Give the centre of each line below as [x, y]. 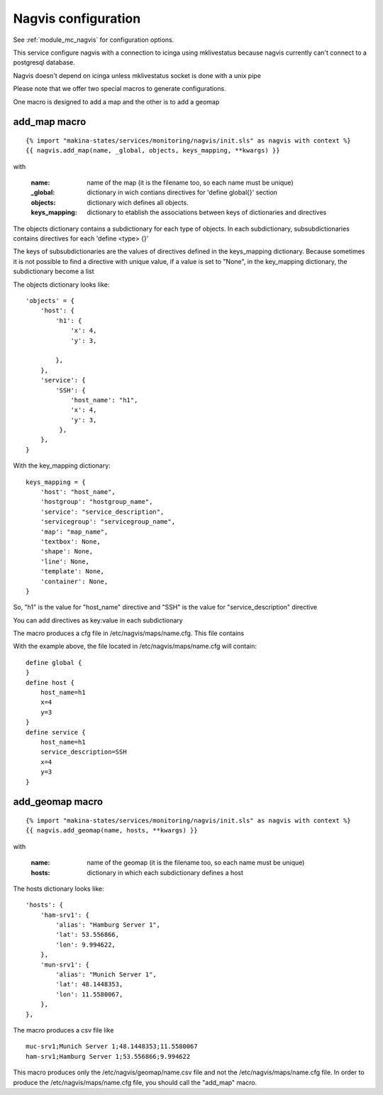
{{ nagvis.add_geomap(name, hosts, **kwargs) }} [112, 831]
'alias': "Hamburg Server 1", [108, 925]
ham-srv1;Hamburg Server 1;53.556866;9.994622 [108, 1056]
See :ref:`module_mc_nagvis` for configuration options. [94, 40]
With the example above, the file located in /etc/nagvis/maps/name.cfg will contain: [135, 646]
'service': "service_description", [102, 512]
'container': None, [74, 581]
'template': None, [72, 572]
